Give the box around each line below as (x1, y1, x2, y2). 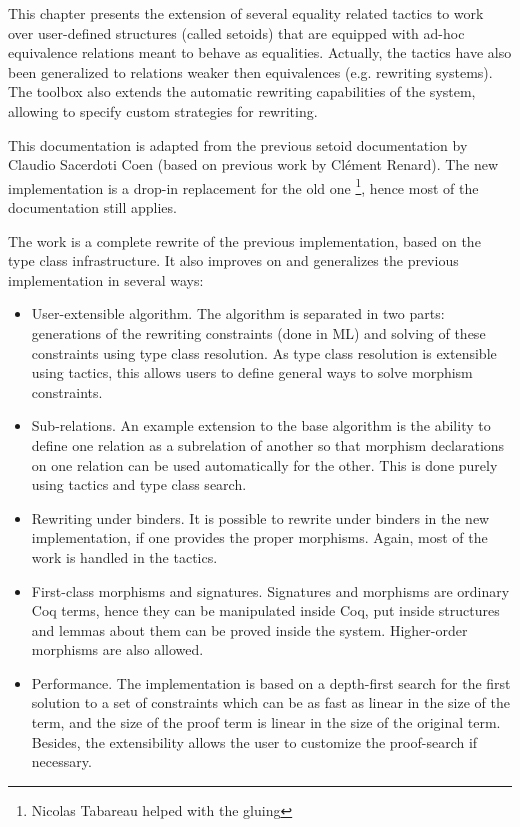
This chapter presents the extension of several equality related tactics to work (8, 3, 484, 23)
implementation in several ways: (8, 269, 204, 290)
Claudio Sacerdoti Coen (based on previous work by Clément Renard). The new (8, 154, 499, 175)
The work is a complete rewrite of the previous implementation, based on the (8, 230, 481, 251)
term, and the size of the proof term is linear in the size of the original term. (31, 712, 501, 733)
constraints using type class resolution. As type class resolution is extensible (31, 342, 497, 363)
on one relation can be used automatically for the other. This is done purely (31, 454, 498, 475)
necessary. (31, 751, 92, 772)
